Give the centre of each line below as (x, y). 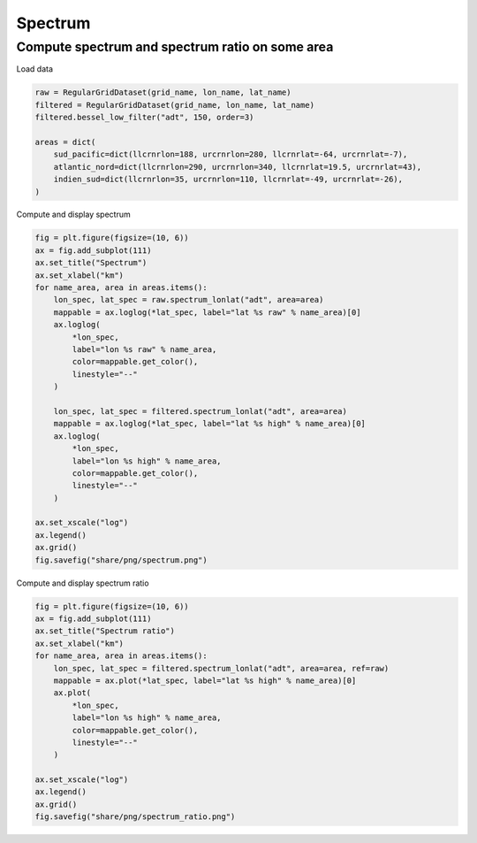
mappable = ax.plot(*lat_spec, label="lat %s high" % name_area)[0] (205, 680)
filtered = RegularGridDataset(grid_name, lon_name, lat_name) (175, 105)
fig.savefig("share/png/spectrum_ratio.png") (135, 817)
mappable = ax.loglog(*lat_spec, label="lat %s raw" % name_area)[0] (207, 312)
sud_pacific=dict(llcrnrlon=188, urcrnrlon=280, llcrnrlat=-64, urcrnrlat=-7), (231, 154)
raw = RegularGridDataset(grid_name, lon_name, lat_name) (163, 92)
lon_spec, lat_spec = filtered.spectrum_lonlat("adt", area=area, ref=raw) (221, 668)
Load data (34, 69)
